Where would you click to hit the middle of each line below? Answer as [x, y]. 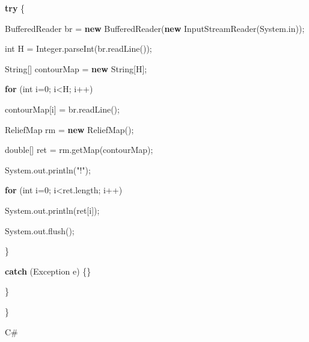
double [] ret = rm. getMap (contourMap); [79, 150]
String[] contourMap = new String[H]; [76, 68]
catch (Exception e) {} [48, 271]
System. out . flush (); [40, 230]
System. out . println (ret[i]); [52, 210]
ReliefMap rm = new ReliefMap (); [69, 129]
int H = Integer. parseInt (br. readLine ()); [78, 48]
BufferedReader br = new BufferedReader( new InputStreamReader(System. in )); [155, 28]
